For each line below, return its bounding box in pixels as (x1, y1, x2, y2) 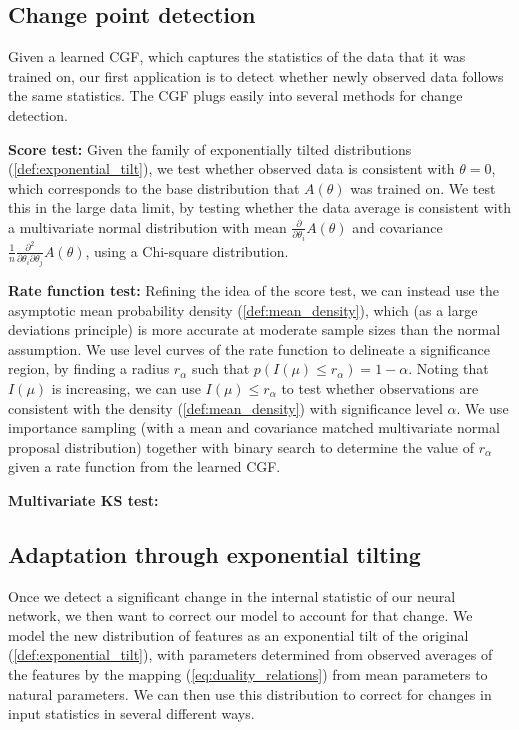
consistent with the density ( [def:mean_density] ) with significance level (8, 397, 443, 418)
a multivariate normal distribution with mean (8, 216, 287, 237)
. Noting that (408, 358, 489, 379)
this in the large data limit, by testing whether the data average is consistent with (8, 197, 511, 218)
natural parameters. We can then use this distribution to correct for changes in (8, 683, 492, 704)
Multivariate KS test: (8, 489, 159, 510)
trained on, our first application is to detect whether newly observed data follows (8, 65, 504, 86)
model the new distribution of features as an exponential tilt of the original (8, 624, 469, 645)
